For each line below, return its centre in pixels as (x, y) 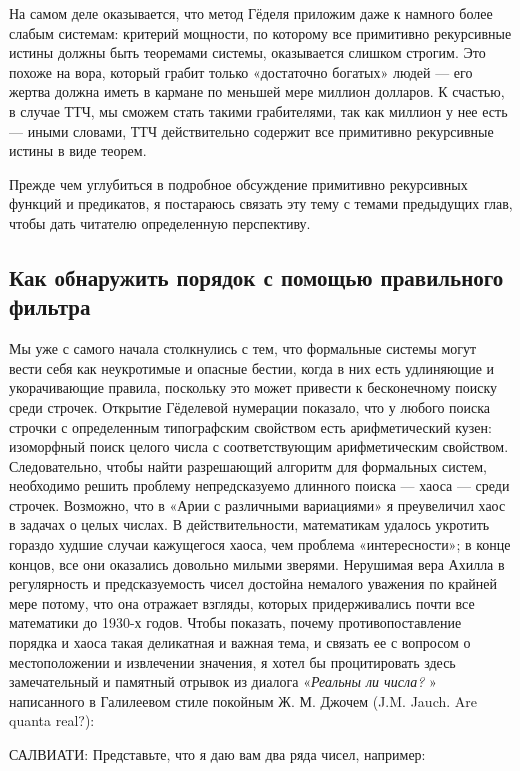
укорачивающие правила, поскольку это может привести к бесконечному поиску (253, 387)
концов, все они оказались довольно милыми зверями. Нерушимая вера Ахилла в (257, 563)
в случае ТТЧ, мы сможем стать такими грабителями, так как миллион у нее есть (258, 110)
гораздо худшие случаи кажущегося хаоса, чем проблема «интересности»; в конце (260, 544)
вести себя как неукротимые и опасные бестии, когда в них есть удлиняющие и (252, 367)
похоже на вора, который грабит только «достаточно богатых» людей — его (241, 71)
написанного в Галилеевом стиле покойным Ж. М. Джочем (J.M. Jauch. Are (243, 700)
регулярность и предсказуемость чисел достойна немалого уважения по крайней (253, 583)
